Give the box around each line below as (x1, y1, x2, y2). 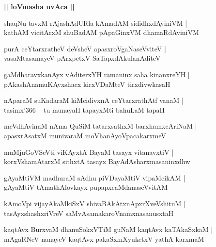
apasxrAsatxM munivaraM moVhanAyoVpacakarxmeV (4, 130, 166, 140)
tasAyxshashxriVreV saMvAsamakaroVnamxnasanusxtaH (4, 208, 174, 218)
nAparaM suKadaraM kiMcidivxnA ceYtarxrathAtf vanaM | (4, 95, 184, 105)
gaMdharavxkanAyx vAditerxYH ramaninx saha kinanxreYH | (4, 69, 190, 79)
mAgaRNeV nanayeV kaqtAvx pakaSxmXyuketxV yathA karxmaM (4, 233, 204, 244)
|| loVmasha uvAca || (4, 1, 75, 11)
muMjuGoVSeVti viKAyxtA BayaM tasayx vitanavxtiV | (4, 147, 174, 157)
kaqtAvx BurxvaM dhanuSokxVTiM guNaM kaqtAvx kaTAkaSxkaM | (4, 224, 213, 234)
